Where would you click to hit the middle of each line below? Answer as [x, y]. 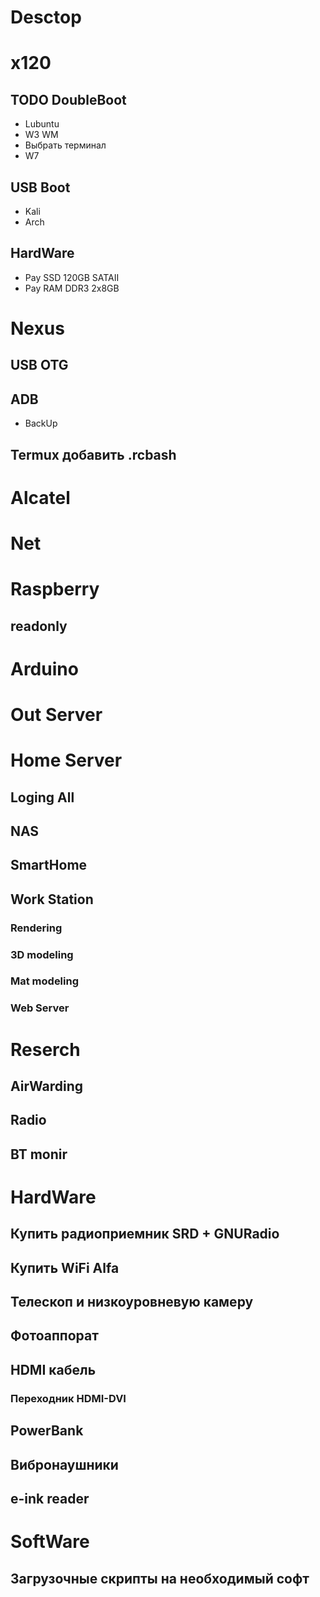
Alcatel [40, 497]
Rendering [36, 928]
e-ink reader [50, 1498]
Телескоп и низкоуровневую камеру [132, 1302]
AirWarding [47, 1086]
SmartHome [49, 865]
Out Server [56, 714]
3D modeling [42, 954]
